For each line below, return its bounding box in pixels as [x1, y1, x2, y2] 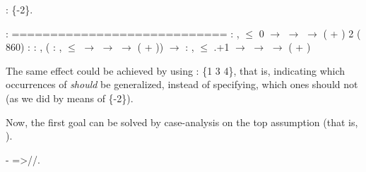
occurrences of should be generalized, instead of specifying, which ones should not [6, 77, 358, 92]
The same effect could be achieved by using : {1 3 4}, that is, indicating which [6, 63, 346, 78]
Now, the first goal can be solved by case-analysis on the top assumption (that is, [6, 114, 358, 129]
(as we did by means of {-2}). [6, 90, 134, 105]
